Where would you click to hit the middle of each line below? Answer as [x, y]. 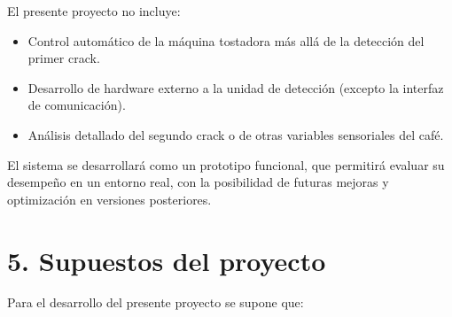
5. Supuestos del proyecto [167, 260]
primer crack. [64, 58]
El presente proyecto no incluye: [94, 11]
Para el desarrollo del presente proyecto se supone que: [156, 302]
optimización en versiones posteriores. [109, 199]
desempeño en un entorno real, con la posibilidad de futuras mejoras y [198, 182]
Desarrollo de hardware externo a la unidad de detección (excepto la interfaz [236, 87]
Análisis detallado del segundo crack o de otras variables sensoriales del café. [236, 134]
